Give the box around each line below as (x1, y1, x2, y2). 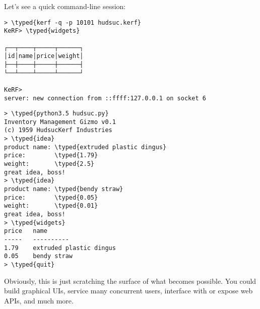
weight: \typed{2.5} (4, 160, 94, 168)
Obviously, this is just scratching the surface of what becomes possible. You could (4, 275, 256, 286)
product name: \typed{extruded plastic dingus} (4, 143, 167, 151)
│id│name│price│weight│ (4, 52, 84, 60)
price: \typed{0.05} (4, 194, 98, 201)
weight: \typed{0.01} (4, 202, 98, 210)
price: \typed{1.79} (4, 152, 98, 159)
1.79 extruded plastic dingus (4, 244, 116, 252)
